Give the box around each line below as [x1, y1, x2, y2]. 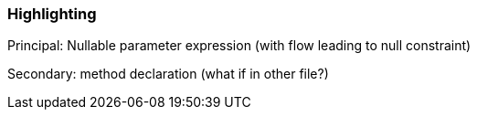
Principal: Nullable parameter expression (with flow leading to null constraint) [7, 37, 472, 54]
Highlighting [7, 5, 97, 23]
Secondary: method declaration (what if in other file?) [7, 66, 329, 82]
